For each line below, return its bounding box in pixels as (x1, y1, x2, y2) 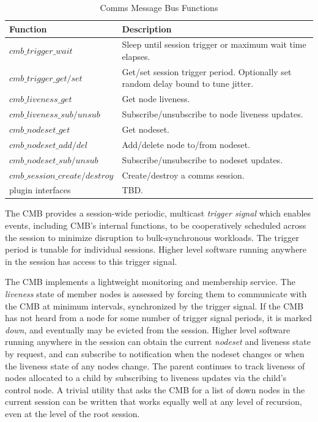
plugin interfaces (9, 183, 71, 196)
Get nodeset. (122, 123, 169, 135)
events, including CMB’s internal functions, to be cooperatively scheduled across (5, 219, 306, 232)
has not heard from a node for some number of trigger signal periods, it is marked (5, 311, 312, 324)
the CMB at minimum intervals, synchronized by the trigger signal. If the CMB (5, 299, 304, 312)
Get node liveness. (122, 92, 190, 105)
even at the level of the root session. (5, 407, 140, 420)
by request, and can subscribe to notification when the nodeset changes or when (5, 347, 305, 360)
